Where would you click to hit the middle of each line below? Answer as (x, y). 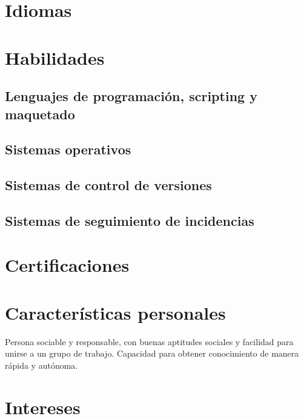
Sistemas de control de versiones (108, 185)
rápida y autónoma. (41, 365)
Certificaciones (67, 265)
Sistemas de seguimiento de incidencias (130, 220)
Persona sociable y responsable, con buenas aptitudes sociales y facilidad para (149, 341)
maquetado (40, 114)
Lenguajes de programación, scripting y (131, 96)
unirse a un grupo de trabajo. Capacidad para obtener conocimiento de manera (152, 353)
